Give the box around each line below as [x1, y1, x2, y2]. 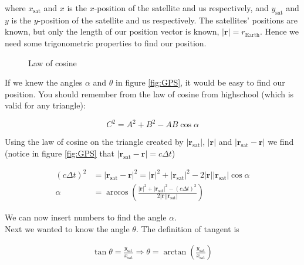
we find [268, 135, 294, 148]
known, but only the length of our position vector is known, [5, 25, 219, 38]
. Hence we [259, 25, 299, 38]
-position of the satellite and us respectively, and [94, 2, 269, 13]
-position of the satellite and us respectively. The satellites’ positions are [38, 13, 298, 26]
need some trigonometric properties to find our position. [5, 36, 207, 49]
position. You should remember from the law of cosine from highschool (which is [5, 87, 294, 100]
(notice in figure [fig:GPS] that [5, 147, 115, 159]
